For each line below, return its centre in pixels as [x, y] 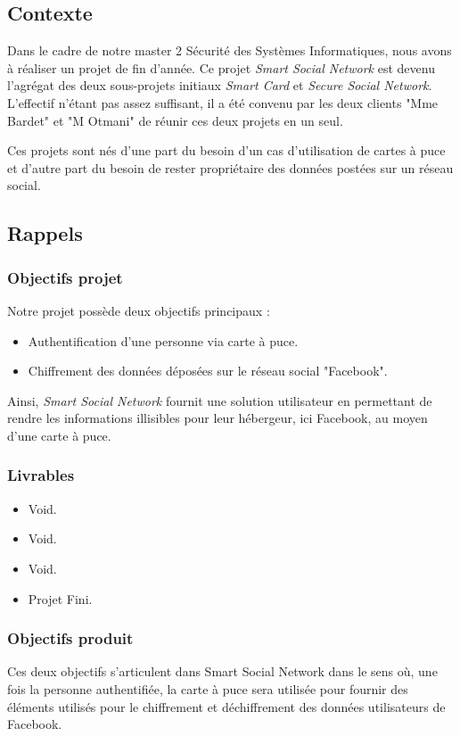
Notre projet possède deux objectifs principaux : [139, 310]
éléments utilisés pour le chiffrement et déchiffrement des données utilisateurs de [226, 706]
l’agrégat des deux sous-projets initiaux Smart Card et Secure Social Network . [220, 85]
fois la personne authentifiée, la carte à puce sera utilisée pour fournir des [208, 688]
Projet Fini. [60, 598]
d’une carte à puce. [59, 435]
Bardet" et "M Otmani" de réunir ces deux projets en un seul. [175, 120]
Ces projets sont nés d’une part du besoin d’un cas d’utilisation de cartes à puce [226, 150]
